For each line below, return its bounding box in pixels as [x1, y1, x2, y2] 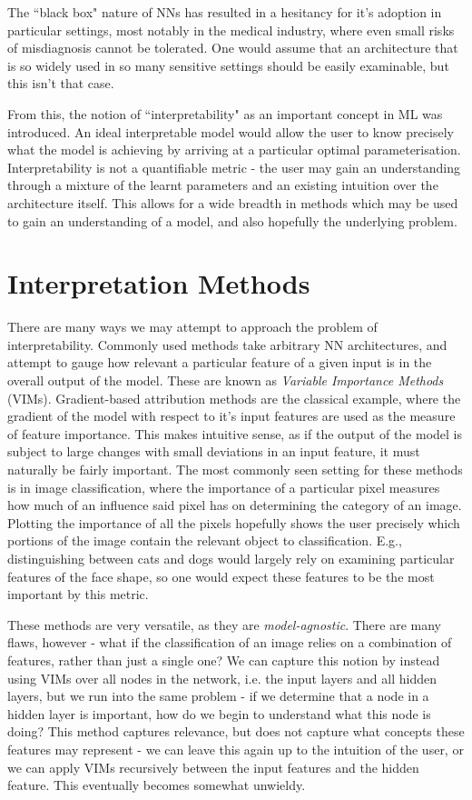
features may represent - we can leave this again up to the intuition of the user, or [7, 739, 464, 758]
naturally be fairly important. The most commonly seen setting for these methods [7, 460, 463, 478]
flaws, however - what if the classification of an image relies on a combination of [7, 633, 452, 652]
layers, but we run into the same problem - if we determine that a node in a [7, 686, 429, 705]
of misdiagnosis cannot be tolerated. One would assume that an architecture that [7, 38, 458, 57]
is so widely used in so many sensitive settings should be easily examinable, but [7, 55, 449, 75]
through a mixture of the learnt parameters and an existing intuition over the [7, 175, 438, 195]
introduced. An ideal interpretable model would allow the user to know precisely [7, 122, 454, 141]
